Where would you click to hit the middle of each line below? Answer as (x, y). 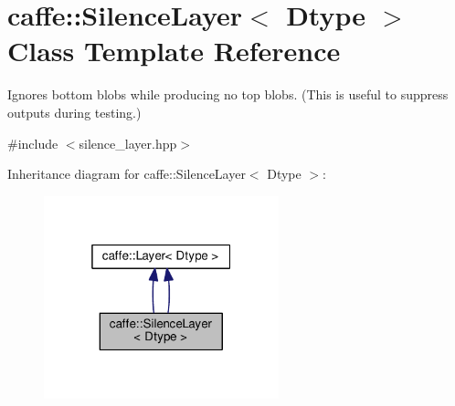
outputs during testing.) (74, 112)
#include (33, 143)
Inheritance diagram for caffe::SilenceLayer (127, 174)
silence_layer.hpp (128, 143)
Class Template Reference (174, 51)
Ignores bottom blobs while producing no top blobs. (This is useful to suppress (228, 94)
